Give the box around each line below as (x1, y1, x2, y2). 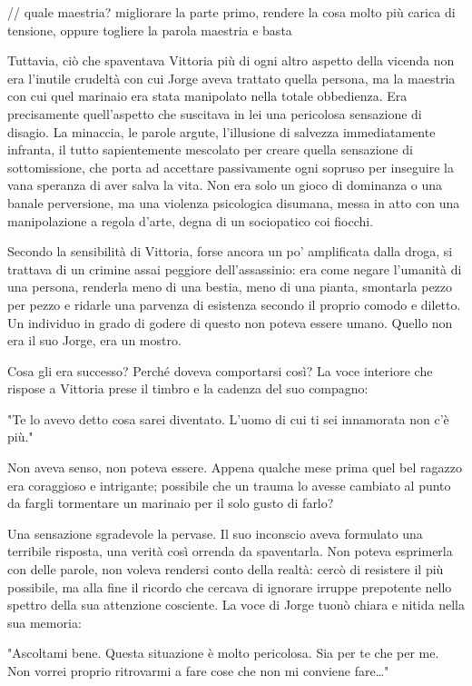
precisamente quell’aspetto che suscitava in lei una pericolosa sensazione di (7, 104, 422, 123)
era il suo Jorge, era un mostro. (7, 331, 182, 350)
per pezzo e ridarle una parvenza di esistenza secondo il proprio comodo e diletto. (7, 294, 461, 313)
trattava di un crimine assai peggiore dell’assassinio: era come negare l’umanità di (7, 259, 462, 278)
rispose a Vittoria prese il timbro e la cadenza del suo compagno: (7, 379, 369, 398)
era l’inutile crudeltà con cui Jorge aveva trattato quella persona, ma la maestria (7, 68, 456, 87)
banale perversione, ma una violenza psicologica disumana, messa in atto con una (7, 193, 460, 212)
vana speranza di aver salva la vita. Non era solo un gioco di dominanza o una (7, 175, 443, 194)
